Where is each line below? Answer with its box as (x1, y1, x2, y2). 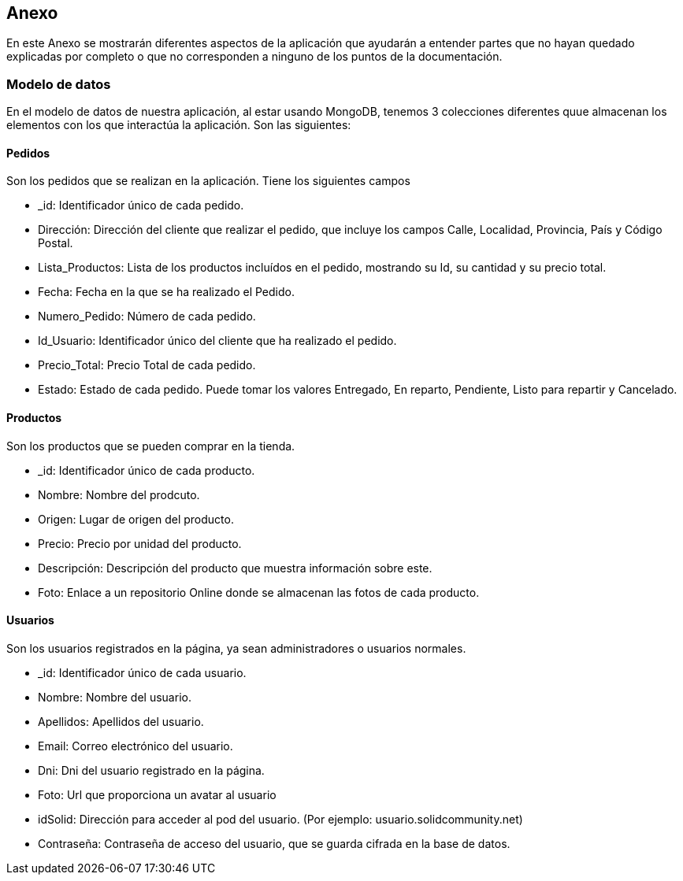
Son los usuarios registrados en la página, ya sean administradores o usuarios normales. (6, 641, 466, 655)
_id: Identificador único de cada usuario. (38, 665, 247, 679)
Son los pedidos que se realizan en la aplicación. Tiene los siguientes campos (6, 174, 410, 188)
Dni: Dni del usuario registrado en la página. (38, 763, 265, 777)
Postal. (38, 236, 73, 250)
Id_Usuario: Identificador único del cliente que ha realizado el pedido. (38, 334, 397, 348)
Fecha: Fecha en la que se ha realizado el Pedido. (38, 285, 295, 299)
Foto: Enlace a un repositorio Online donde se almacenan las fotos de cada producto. (38, 585, 480, 599)
